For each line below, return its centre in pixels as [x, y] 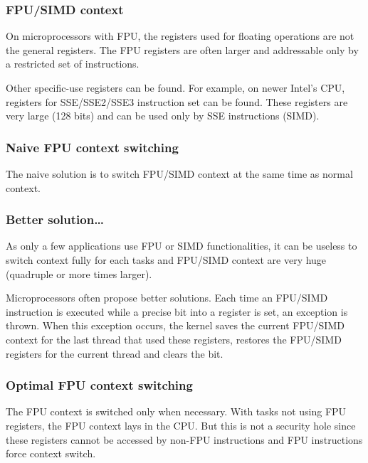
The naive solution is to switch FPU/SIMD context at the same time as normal [179, 174]
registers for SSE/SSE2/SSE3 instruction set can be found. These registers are [177, 101]
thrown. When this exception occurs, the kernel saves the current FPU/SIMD [175, 325]
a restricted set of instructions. [73, 64]
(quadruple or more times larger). [79, 273]
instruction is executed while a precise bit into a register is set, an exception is [177, 311]
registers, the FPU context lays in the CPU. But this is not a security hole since [181, 425]
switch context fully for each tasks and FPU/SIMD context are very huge [166, 260]
